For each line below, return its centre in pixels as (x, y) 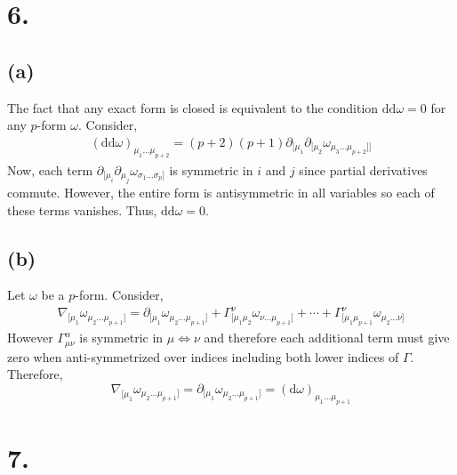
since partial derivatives (363, 169)
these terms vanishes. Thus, (82, 209)
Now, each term (50, 169)
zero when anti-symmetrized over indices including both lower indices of (203, 356)
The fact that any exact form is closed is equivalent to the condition (193, 107)
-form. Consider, (119, 295)
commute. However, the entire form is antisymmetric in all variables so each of (221, 192)
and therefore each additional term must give (327, 338)
